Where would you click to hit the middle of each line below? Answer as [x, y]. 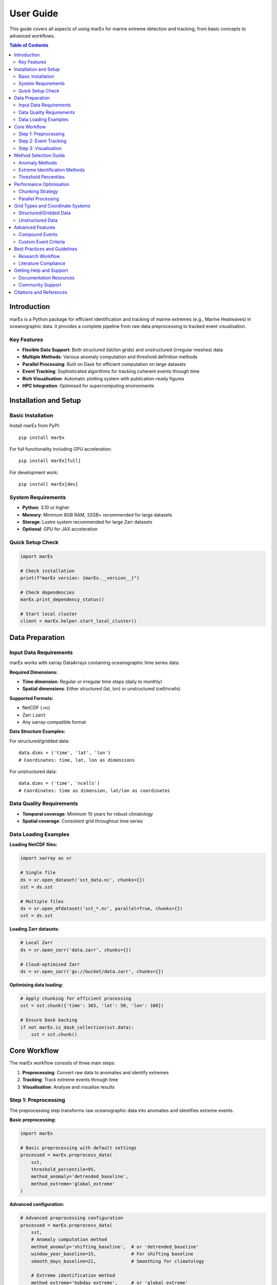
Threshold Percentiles [42, 177]
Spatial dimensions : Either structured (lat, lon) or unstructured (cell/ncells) [101, 689]
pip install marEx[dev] [48, 484]
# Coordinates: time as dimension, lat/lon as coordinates [94, 791]
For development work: [34, 472]
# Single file [38, 873]
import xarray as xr [46, 858]
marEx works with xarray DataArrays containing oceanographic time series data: [95, 663]
